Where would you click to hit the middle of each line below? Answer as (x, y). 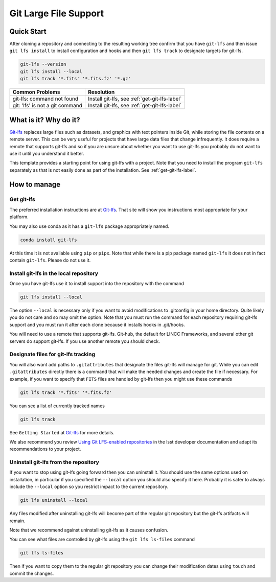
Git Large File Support (57, 13)
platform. (19, 217)
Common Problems (36, 92)
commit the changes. (32, 573)
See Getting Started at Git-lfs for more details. (62, 432)
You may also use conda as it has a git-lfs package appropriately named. (89, 226)
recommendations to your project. (45, 449)
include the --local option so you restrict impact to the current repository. (89, 487)
